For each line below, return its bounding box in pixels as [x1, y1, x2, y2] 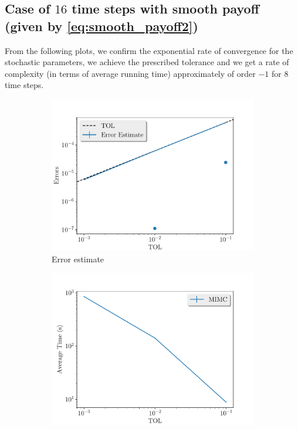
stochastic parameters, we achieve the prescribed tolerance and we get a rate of [5, 56, 289, 68]
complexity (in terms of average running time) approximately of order [5, 67, 256, 79]
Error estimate [52, 252, 104, 265]
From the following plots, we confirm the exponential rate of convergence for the [5, 44, 293, 56]
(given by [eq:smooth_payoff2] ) [5, 16, 198, 35]
